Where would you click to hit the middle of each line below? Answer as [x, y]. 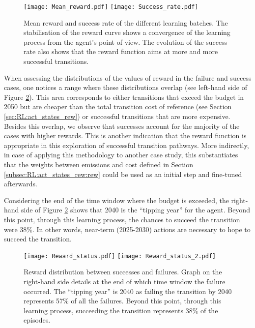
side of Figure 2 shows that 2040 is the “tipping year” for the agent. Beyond [136, 210]
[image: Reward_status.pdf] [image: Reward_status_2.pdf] [120, 256]
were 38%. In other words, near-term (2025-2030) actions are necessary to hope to [127, 229]
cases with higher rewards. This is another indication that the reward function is [125, 135]
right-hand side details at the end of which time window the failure [125, 281]
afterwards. [21, 184]
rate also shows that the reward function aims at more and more [121, 51]
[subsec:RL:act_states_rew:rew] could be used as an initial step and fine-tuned [123, 174]
